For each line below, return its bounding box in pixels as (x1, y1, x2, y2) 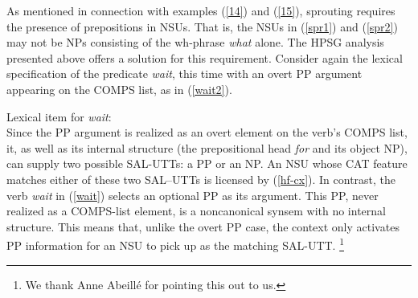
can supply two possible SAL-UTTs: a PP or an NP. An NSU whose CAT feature (6, 155, 408, 172)
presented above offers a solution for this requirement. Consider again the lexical (6, 49, 403, 66)
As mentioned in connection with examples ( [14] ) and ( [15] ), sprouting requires (6, 2, 395, 18)
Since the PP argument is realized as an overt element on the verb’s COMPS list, (6, 124, 408, 141)
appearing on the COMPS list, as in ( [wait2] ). (6, 80, 232, 97)
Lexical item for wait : (6, 108, 112, 125)
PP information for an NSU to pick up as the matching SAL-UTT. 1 (6, 235, 344, 253)
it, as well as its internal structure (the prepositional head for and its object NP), (6, 139, 408, 156)
